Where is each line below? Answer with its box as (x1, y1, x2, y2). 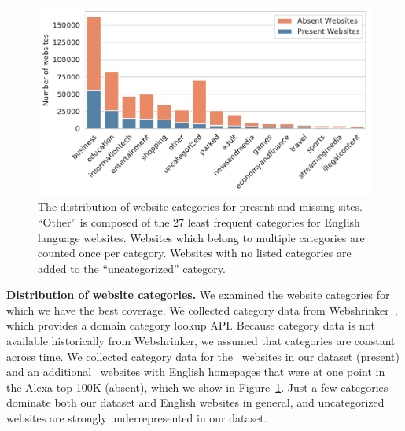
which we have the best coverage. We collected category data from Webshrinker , (6, 301, 398, 318)
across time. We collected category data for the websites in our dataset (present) (6, 348, 399, 364)
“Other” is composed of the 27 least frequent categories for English (38, 213, 360, 230)
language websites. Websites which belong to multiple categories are (38, 229, 365, 245)
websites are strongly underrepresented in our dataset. (6, 410, 267, 426)
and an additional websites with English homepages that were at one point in (6, 363, 385, 380)
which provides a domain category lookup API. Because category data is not (6, 317, 375, 333)
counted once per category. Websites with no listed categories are (38, 245, 352, 261)
